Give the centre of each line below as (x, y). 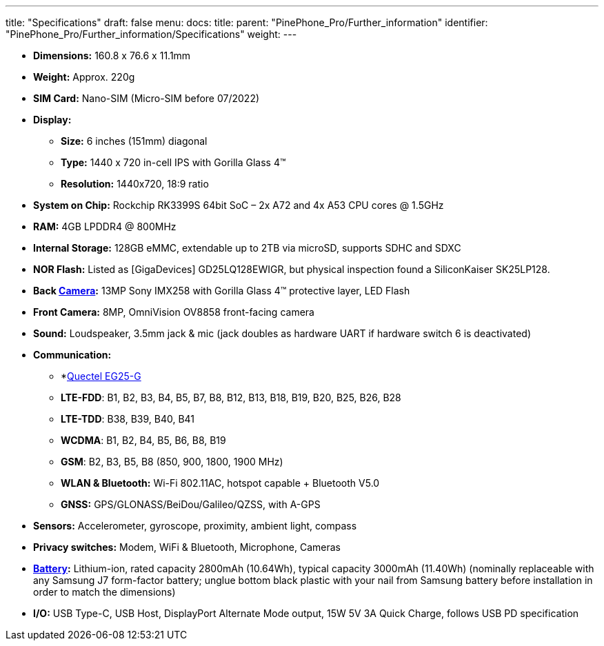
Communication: (72, 355)
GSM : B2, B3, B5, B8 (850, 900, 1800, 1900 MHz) (172, 462)
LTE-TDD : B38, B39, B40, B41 (128, 419)
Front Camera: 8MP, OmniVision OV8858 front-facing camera (174, 312)
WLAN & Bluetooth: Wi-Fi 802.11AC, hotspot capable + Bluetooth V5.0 (220, 483)
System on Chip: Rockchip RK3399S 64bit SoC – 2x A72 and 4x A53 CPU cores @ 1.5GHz (239, 205)
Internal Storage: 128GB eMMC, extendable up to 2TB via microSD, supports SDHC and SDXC (247, 248)
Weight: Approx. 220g (84, 77)
